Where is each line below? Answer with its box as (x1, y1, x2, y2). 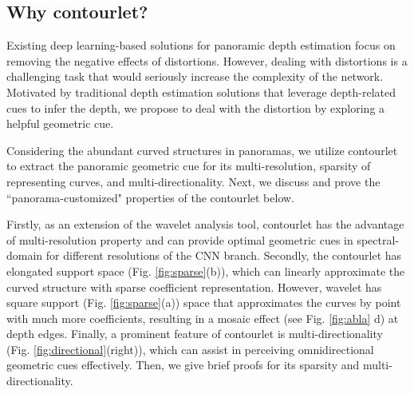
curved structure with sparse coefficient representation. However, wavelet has (6, 278, 382, 295)
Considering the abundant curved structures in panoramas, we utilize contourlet (6, 141, 398, 158)
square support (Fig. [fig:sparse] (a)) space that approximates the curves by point (6, 294, 401, 311)
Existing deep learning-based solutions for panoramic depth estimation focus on (6, 37, 396, 54)
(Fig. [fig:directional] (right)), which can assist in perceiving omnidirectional (6, 340, 374, 357)
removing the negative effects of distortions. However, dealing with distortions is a (6, 52, 408, 69)
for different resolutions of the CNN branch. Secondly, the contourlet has (45, 247, 402, 264)
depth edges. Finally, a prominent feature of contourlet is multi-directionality (6, 325, 383, 342)
